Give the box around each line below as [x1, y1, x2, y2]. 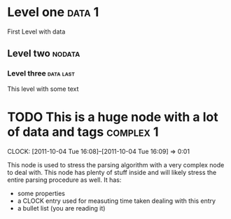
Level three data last [7, 69, 76, 78]
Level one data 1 [7, 4, 99, 20]
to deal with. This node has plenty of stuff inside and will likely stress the [7, 168, 217, 176]
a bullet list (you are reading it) [17, 204, 106, 212]
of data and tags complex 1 [7, 124, 159, 140]
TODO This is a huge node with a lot [7, 109, 218, 125]
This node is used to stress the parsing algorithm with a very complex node [7, 160, 225, 169]
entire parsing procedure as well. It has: [7, 176, 122, 184]
